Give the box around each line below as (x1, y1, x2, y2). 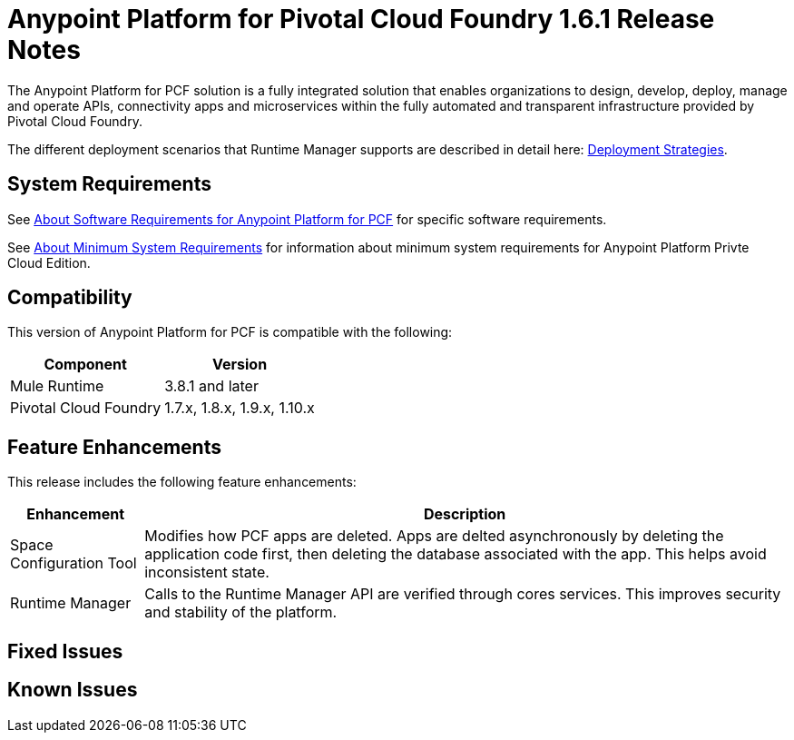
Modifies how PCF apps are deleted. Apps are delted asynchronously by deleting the (144, 527, 724, 546)
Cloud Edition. (7, 254, 91, 271)
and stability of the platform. (144, 603, 338, 622)
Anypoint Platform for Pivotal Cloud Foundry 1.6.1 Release (7, 4, 715, 35)
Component (44, 355, 127, 374)
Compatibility (7, 286, 132, 310)
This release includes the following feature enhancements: (7, 474, 357, 490)
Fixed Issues (7, 639, 123, 663)
